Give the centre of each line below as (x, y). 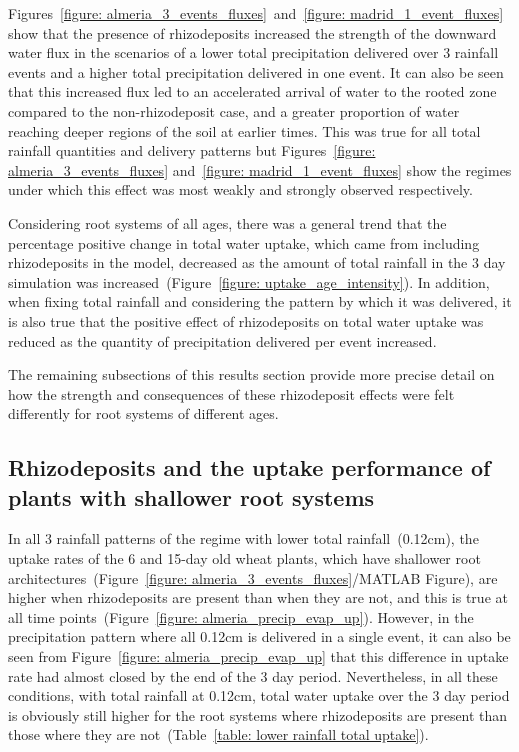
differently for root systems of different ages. (143, 413)
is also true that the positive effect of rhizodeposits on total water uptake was (246, 320)
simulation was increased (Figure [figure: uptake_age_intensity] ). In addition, (249, 281)
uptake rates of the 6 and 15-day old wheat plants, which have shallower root (244, 558)
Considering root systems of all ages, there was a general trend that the (227, 222)
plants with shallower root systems (191, 496)
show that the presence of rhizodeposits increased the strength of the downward (252, 32)
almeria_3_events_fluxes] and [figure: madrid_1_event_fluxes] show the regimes (260, 169)
